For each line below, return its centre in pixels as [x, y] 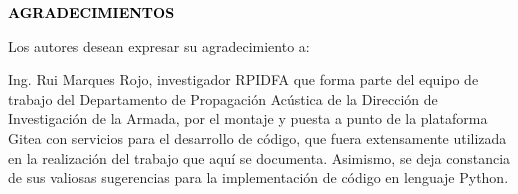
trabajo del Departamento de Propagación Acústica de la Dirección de [223, 98]
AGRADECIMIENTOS [91, 12]
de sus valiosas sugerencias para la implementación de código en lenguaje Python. [258, 177]
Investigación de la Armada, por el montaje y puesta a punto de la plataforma [248, 118]
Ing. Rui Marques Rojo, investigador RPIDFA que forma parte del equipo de [243, 79]
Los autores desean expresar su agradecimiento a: [159, 45]
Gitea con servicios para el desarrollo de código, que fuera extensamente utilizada [257, 137]
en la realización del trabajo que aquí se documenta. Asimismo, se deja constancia [259, 157]
